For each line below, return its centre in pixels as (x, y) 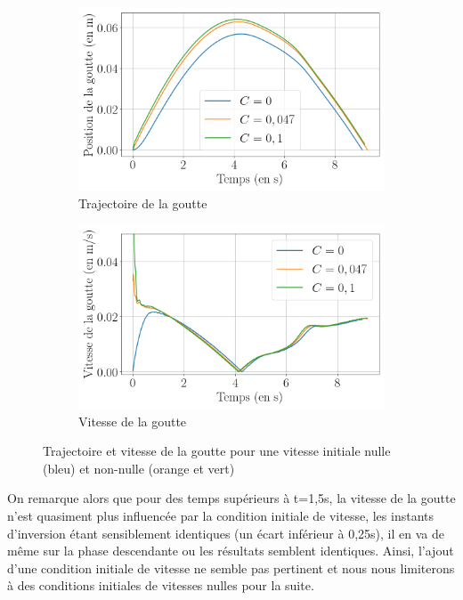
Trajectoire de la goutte (143, 203)
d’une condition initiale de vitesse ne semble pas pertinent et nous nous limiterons (231, 568)
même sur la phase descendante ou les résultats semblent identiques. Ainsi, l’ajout (231, 551)
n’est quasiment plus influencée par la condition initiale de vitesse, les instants (220, 515)
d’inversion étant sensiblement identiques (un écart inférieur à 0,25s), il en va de (226, 533)
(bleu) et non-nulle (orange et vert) (139, 468)
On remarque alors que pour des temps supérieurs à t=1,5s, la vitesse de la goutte (231, 498)
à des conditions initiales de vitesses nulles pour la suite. (161, 585)
